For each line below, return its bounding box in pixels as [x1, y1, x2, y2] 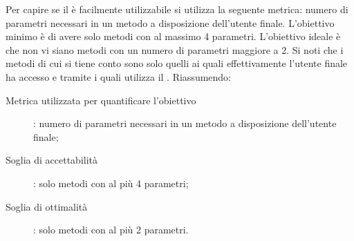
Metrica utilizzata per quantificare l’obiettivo [6, 93, 196, 107]
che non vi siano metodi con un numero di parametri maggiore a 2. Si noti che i [6, 42, 344, 57]
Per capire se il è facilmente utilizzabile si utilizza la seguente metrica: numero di [6, 2, 348, 16]
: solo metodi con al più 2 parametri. [33, 222, 189, 237]
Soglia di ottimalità [6, 199, 88, 213]
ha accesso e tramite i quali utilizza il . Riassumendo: [6, 69, 232, 84]
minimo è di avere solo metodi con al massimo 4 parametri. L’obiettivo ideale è [6, 29, 341, 44]
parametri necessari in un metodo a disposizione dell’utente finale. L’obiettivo [6, 15, 335, 30]
